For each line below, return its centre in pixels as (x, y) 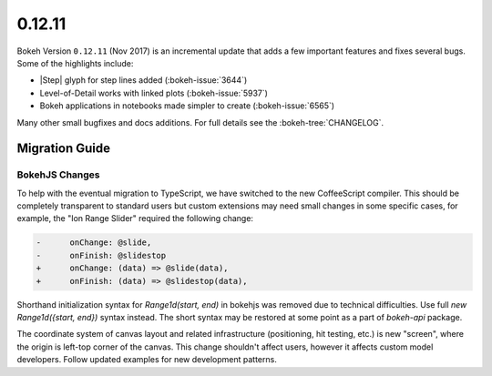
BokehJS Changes (58, 175)
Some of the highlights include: (75, 63)
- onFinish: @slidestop (101, 255)
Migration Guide (64, 149)
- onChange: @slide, (94, 243)
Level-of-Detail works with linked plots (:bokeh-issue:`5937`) (154, 93)
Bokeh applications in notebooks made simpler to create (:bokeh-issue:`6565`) (187, 106)
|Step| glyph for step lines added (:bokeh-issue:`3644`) (143, 80)
